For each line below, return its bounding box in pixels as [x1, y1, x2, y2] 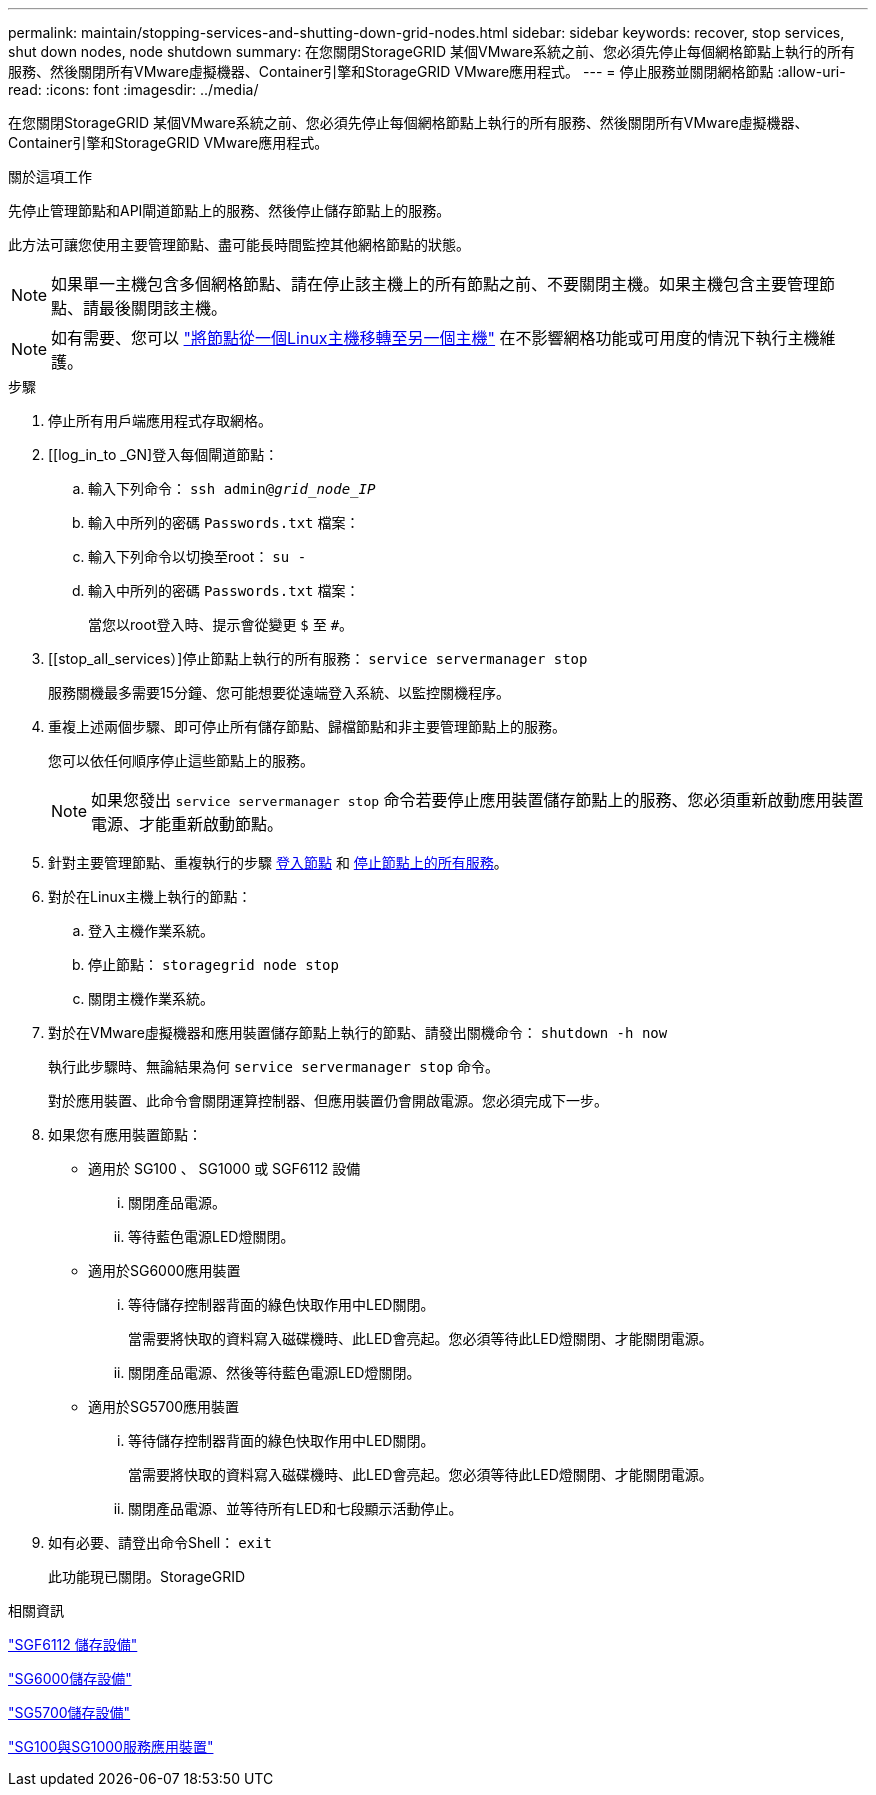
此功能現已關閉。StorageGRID [48, 1568, 246, 1585]
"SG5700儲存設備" [8, 1704, 131, 1721]
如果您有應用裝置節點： [48, 1126, 202, 1143]
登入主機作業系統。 [88, 922, 214, 939]
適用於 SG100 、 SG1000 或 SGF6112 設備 [88, 1160, 361, 1177]
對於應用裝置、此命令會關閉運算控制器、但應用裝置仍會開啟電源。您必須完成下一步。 [48, 1092, 608, 1109]
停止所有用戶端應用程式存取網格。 [48, 412, 272, 429]
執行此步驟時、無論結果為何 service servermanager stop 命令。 [48, 1058, 500, 1075]
